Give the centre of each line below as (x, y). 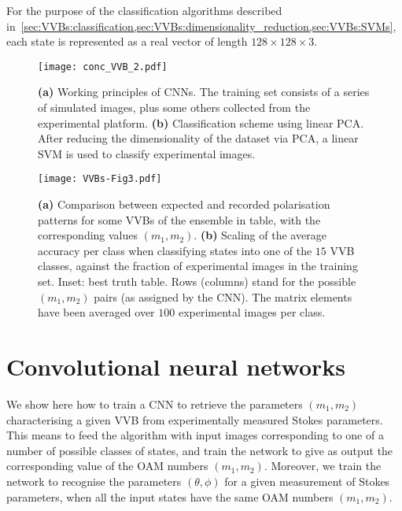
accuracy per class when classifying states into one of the (175, 250)
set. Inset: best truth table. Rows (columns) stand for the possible (197, 281)
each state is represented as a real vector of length (127, 41)
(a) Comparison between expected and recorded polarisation (184, 204)
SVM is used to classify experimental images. (147, 153)
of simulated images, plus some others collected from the (174, 107)
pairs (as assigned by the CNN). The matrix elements (223, 296)
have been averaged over (96, 312)
